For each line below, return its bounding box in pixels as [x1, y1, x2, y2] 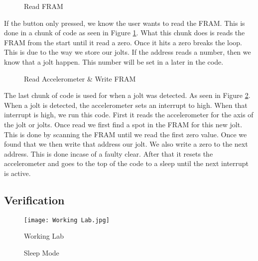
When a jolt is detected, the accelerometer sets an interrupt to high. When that [4, 99, 248, 110]
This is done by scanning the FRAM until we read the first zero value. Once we [4, 129, 247, 139]
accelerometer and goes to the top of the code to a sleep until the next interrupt [4, 158, 249, 169]
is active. [4, 168, 31, 178]
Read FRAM [24, 1, 63, 11]
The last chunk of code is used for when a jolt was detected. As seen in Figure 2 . [4, 90, 251, 100]
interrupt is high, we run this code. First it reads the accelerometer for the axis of [4, 109, 254, 120]
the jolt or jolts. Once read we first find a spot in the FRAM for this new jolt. [4, 119, 243, 129]
